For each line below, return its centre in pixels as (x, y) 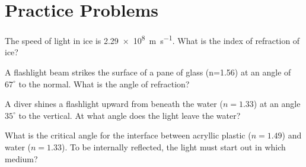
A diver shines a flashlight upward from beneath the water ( (114, 104)
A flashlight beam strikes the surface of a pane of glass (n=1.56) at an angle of (148, 72)
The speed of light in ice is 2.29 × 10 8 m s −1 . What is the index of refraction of (152, 40)
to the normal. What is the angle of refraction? (104, 83)
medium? (21, 158)
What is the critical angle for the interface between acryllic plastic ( (128, 135)
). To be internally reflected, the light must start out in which (173, 146)
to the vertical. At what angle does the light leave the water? (130, 115)
